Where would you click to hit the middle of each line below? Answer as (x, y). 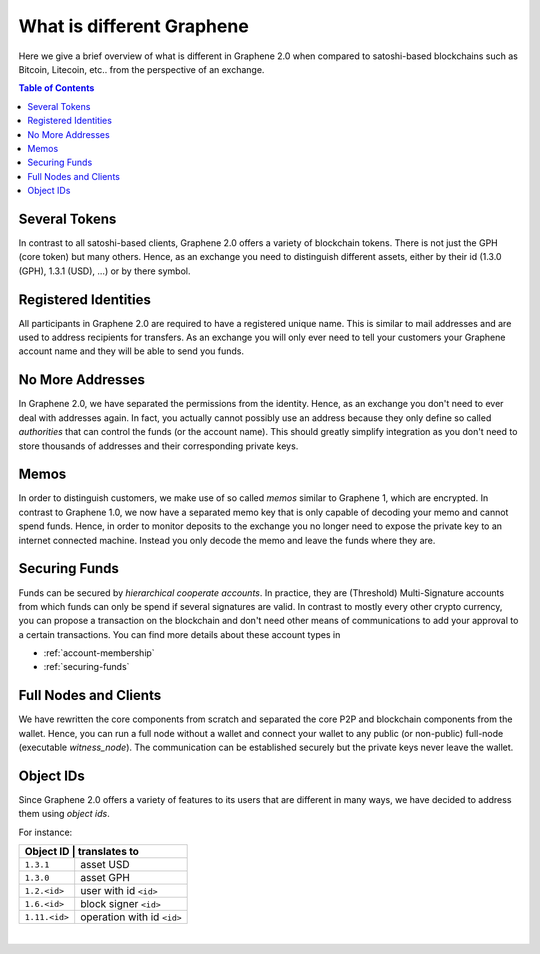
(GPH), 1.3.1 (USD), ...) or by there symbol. (104, 271)
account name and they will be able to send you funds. (131, 351)
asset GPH (105, 878)
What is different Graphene (133, 26)
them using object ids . (64, 814)
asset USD (105, 865)
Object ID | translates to (82, 852)
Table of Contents (56, 88)
